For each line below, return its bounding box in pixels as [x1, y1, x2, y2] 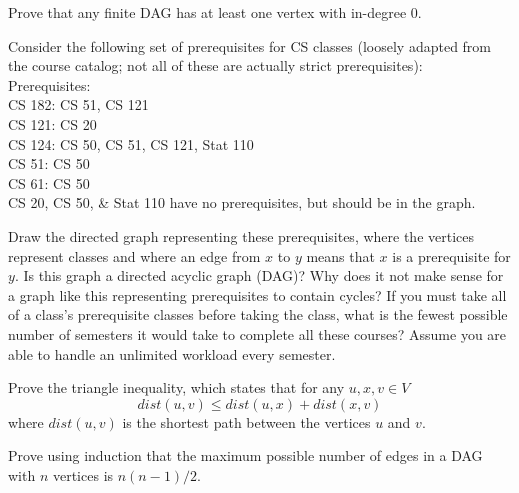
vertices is [52, 464, 114, 485]
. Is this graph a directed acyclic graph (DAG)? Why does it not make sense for [14, 265, 504, 286]
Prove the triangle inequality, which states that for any [8, 377, 345, 398]
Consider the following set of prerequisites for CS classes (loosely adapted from [8, 35, 492, 56]
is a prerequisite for [392, 245, 511, 266]
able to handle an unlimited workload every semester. [8, 343, 336, 364]
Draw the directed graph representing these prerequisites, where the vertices [8, 225, 475, 246]
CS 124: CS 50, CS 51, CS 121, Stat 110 [8, 133, 254, 154]
